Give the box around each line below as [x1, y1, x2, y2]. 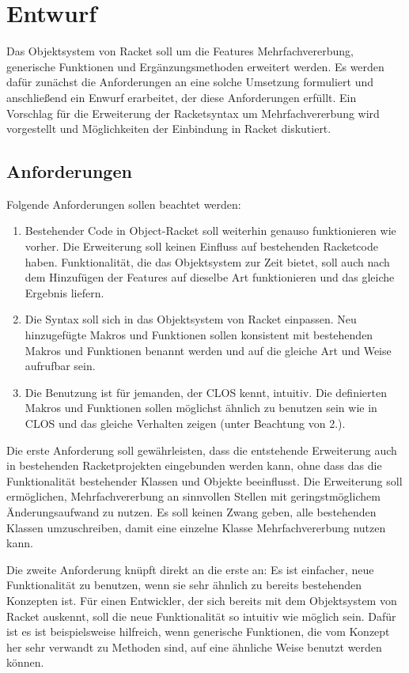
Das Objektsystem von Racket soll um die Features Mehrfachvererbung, [6, 43, 354, 59]
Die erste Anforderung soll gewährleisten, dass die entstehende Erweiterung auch [6, 441, 397, 458]
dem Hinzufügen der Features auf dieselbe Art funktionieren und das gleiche [25, 269, 395, 285]
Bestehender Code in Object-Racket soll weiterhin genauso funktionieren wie [25, 222, 396, 239]
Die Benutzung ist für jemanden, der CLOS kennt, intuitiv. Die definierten [25, 384, 387, 400]
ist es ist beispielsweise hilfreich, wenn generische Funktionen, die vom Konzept [6, 623, 390, 640]
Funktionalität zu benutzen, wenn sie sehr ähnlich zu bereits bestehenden [6, 577, 362, 593]
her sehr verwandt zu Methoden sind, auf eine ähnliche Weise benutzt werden [6, 638, 382, 655]
